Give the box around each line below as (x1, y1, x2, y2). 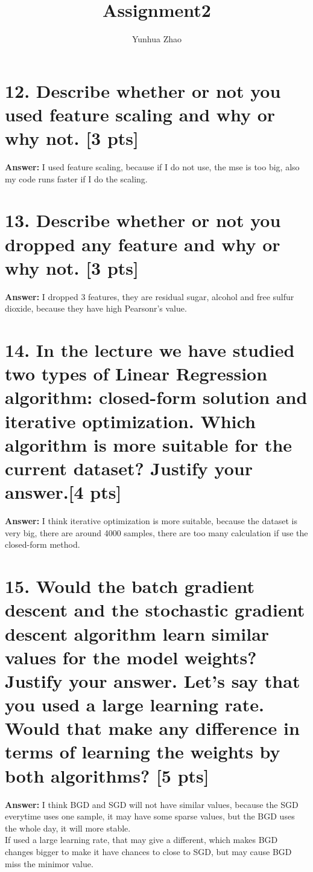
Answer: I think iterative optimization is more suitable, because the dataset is (5, 515, 297, 527)
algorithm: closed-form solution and (5, 385, 308, 409)
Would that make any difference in (5, 716, 300, 740)
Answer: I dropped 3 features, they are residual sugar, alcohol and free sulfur (5, 290, 294, 303)
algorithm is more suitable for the (5, 432, 292, 457)
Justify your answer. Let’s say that (5, 668, 300, 693)
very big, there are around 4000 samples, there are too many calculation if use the (5, 526, 308, 539)
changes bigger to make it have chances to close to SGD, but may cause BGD (5, 845, 292, 858)
